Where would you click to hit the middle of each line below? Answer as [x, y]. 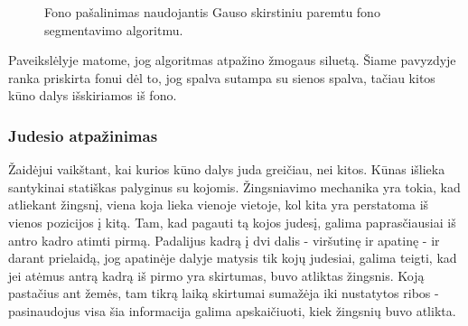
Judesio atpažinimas [83, 135]
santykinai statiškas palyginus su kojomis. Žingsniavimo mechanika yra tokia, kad [234, 186]
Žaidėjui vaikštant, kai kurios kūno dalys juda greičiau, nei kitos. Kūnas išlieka [227, 169]
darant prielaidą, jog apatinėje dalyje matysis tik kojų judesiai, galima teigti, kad [233, 258]
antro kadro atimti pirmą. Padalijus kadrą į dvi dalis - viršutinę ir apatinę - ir [224, 240]
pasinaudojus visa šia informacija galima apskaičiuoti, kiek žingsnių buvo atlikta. [232, 310]
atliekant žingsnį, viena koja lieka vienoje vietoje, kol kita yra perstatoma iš [219, 205]
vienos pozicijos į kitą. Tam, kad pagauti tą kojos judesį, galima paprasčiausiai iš [232, 222]
